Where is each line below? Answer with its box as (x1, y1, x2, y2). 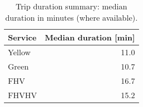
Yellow (8, 46, 31, 58)
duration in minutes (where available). (5, 12, 138, 23)
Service (8, 32, 37, 43)
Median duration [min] (45, 32, 135, 43)
